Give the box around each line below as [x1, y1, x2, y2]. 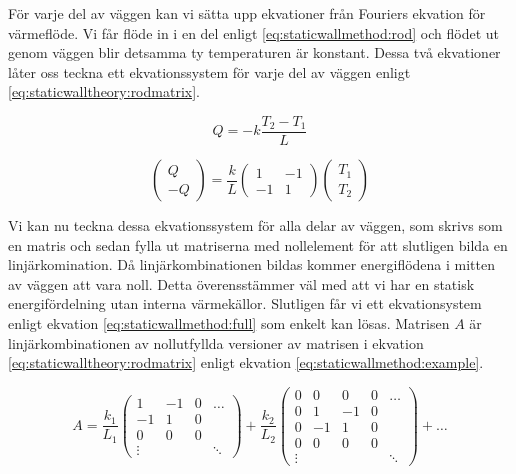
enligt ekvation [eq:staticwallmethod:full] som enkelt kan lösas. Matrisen [8, 313, 450, 333]
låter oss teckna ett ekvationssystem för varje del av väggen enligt [8, 61, 411, 82]
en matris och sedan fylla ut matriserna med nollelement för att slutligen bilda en [8, 234, 508, 255]
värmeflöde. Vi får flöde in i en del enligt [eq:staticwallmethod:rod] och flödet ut [8, 22, 500, 43]
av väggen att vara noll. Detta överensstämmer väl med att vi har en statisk [8, 273, 475, 294]
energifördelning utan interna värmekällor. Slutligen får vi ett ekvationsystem [8, 293, 482, 314]
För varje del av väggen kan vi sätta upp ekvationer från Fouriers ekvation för [8, 3, 486, 23]
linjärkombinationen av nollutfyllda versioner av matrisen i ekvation [8, 332, 424, 353]
